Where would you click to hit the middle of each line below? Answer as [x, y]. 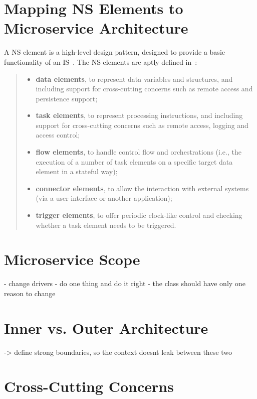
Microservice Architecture [96, 28]
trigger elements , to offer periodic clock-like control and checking [139, 215]
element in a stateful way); [77, 171]
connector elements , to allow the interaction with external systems [142, 188]
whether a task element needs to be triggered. [106, 225]
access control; [58, 135]
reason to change [30, 293]
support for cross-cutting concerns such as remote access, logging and [142, 125]
